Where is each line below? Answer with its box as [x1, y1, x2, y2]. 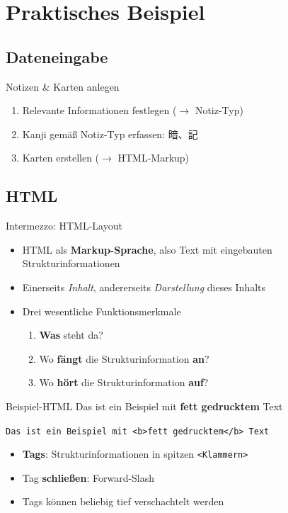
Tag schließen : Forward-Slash [22, 470, 155, 485]
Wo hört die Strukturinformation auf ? [39, 375, 209, 390]
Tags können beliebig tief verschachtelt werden [22, 494, 224, 509]
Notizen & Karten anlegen [6, 79, 120, 94]
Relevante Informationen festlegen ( [22, 103, 177, 118]
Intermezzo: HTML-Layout [6, 218, 122, 233]
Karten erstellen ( [22, 150, 100, 165]
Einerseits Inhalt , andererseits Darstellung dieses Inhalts [22, 279, 266, 294]
